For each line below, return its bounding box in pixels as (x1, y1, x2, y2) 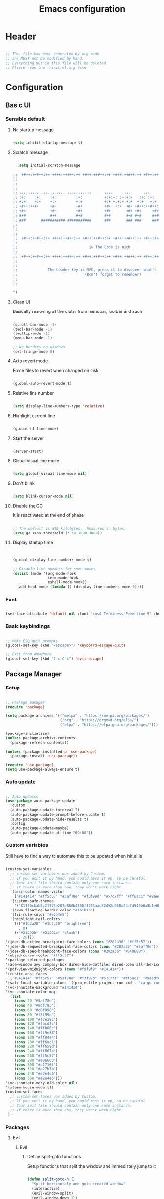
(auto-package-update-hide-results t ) (10, 817, 89, 822)
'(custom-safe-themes (10, 898, 54, 903)
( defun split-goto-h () (27, 1177, 75, 1182)
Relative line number (12, 390, 54, 396)
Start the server (12, 435, 44, 441)
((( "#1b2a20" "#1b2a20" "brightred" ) (14, 921, 91, 926)
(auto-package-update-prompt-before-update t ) (10, 812, 106, 817)
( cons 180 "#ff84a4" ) (14, 1035, 58, 1040)
